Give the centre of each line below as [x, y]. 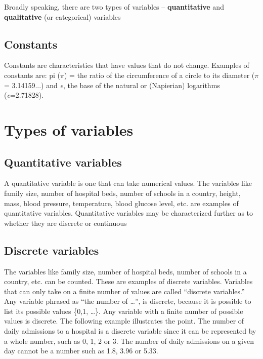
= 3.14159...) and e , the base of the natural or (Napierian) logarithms [112, 85]
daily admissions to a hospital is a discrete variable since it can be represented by [130, 331]
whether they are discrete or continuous [65, 223]
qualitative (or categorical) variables [62, 16]
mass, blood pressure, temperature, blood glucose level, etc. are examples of [121, 203]
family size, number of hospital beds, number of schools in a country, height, [122, 193]
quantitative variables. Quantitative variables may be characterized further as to [129, 213]
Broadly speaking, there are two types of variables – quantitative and [114, 7]
